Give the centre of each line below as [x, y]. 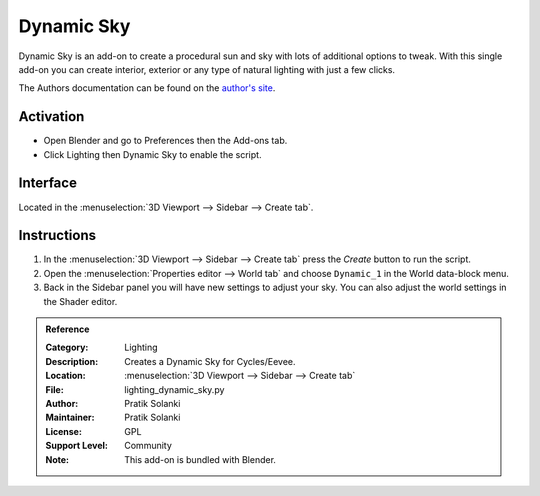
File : [54, 389]
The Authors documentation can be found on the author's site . [147, 88]
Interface [47, 183]
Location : [65, 376]
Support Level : [77, 446]
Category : [67, 347]
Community [148, 446]
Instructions [57, 235]
